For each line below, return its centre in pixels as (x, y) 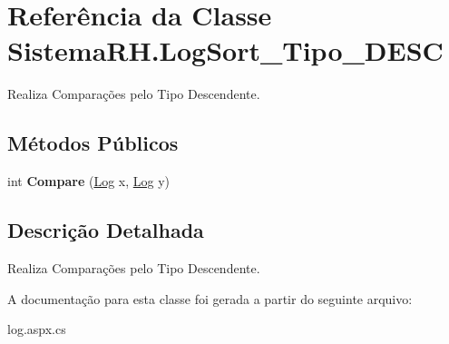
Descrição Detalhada (106, 230)
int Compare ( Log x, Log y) (89, 181)
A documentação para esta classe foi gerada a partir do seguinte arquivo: (210, 298)
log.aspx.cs (37, 329)
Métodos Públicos (93, 143)
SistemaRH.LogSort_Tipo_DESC (225, 50)
